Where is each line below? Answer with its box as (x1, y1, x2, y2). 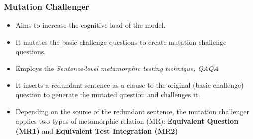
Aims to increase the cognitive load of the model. (15, 20, 166, 30)
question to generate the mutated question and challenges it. (15, 89, 200, 100)
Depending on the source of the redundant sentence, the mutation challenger (15, 106, 249, 116)
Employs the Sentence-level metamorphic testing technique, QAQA (15, 63, 219, 73)
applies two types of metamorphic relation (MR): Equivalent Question (15, 116, 239, 126)
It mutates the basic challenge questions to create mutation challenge (15, 36, 227, 47)
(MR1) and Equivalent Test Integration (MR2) (15, 125, 178, 136)
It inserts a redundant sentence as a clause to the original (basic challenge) (15, 79, 244, 90)
